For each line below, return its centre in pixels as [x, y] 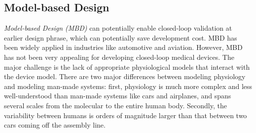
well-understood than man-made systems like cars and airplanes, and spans [118, 96]
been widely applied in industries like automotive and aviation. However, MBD [123, 47]
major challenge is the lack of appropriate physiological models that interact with [127, 66]
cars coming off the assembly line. [55, 125]
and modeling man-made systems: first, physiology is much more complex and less [128, 86]
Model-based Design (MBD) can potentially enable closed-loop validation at [118, 28]
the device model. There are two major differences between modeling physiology [125, 76]
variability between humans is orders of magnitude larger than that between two [126, 115]
